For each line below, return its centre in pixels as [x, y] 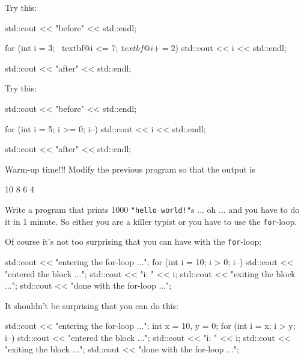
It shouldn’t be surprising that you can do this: [92, 305]
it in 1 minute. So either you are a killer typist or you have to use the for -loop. [151, 221]
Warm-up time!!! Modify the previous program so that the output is [130, 169]
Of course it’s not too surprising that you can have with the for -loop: [133, 241]
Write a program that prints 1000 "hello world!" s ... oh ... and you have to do [152, 209]
